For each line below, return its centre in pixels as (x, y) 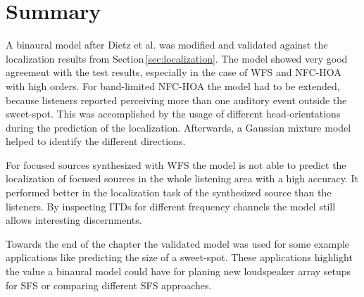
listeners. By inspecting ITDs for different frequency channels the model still (171, 206)
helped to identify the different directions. (96, 141)
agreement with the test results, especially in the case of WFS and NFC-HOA (174, 72)
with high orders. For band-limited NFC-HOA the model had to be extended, (173, 86)
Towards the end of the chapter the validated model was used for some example (178, 243)
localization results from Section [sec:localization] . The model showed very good (177, 58)
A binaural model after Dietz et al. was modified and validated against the (167, 45)
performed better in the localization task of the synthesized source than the (169, 192)
